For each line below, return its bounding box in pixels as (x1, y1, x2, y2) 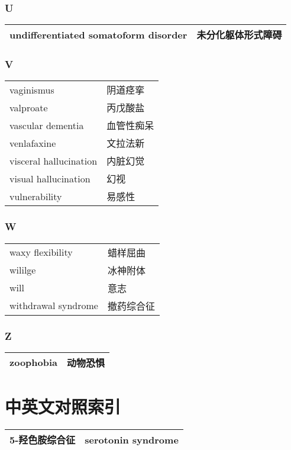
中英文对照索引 (5, 394, 121, 419)
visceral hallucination (9, 153, 98, 168)
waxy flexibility (9, 245, 73, 259)
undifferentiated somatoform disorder (9, 27, 187, 41)
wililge (9, 263, 36, 277)
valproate (9, 100, 48, 114)
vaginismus (9, 82, 54, 97)
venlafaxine (9, 136, 56, 150)
